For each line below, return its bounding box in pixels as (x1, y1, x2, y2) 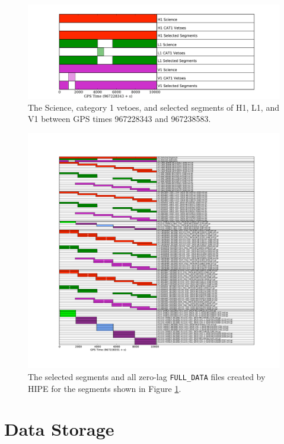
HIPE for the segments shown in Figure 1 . (28, 382, 181, 394)
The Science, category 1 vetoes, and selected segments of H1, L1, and (28, 101, 279, 113)
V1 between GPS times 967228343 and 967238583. (28, 112, 211, 125)
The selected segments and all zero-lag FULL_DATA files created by (28, 370, 266, 382)
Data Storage (4, 417, 114, 441)
